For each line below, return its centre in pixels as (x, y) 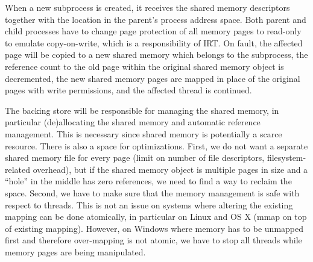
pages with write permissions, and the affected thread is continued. (128, 90)
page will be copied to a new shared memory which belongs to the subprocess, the (156, 55)
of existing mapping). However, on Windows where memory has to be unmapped (154, 228)
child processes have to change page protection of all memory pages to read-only (153, 31)
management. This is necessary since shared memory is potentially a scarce (144, 133)
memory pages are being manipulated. (75, 251)
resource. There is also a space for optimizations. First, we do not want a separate (156, 145)
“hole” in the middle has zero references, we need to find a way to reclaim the (148, 181)
